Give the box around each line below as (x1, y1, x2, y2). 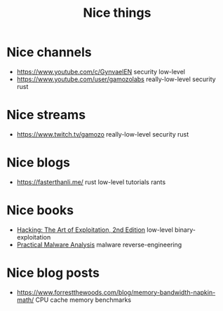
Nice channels (6, 44, 92, 60)
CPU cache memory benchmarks (35, 296, 132, 304)
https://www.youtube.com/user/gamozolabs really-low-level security (16, 75, 216, 83)
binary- (174, 226, 196, 234)
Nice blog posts (6, 265, 100, 281)
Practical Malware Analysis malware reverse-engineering (16, 240, 182, 249)
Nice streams (6, 107, 86, 123)
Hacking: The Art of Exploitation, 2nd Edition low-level (16, 226, 173, 234)
